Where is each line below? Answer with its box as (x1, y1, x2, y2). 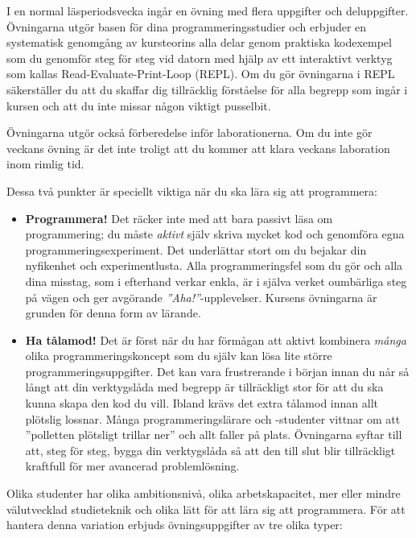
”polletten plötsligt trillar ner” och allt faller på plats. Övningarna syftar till (25, 426, 402, 443)
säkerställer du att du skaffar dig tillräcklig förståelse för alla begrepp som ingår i (6, 81, 408, 97)
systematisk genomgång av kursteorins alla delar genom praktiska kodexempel (6, 34, 392, 51)
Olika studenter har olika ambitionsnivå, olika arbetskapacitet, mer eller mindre (6, 485, 401, 502)
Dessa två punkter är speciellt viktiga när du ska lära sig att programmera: (6, 182, 377, 199)
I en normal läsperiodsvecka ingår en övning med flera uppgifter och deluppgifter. (6, 2, 409, 19)
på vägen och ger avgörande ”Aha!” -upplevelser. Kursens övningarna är (25, 288, 377, 305)
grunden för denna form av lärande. (25, 304, 201, 321)
